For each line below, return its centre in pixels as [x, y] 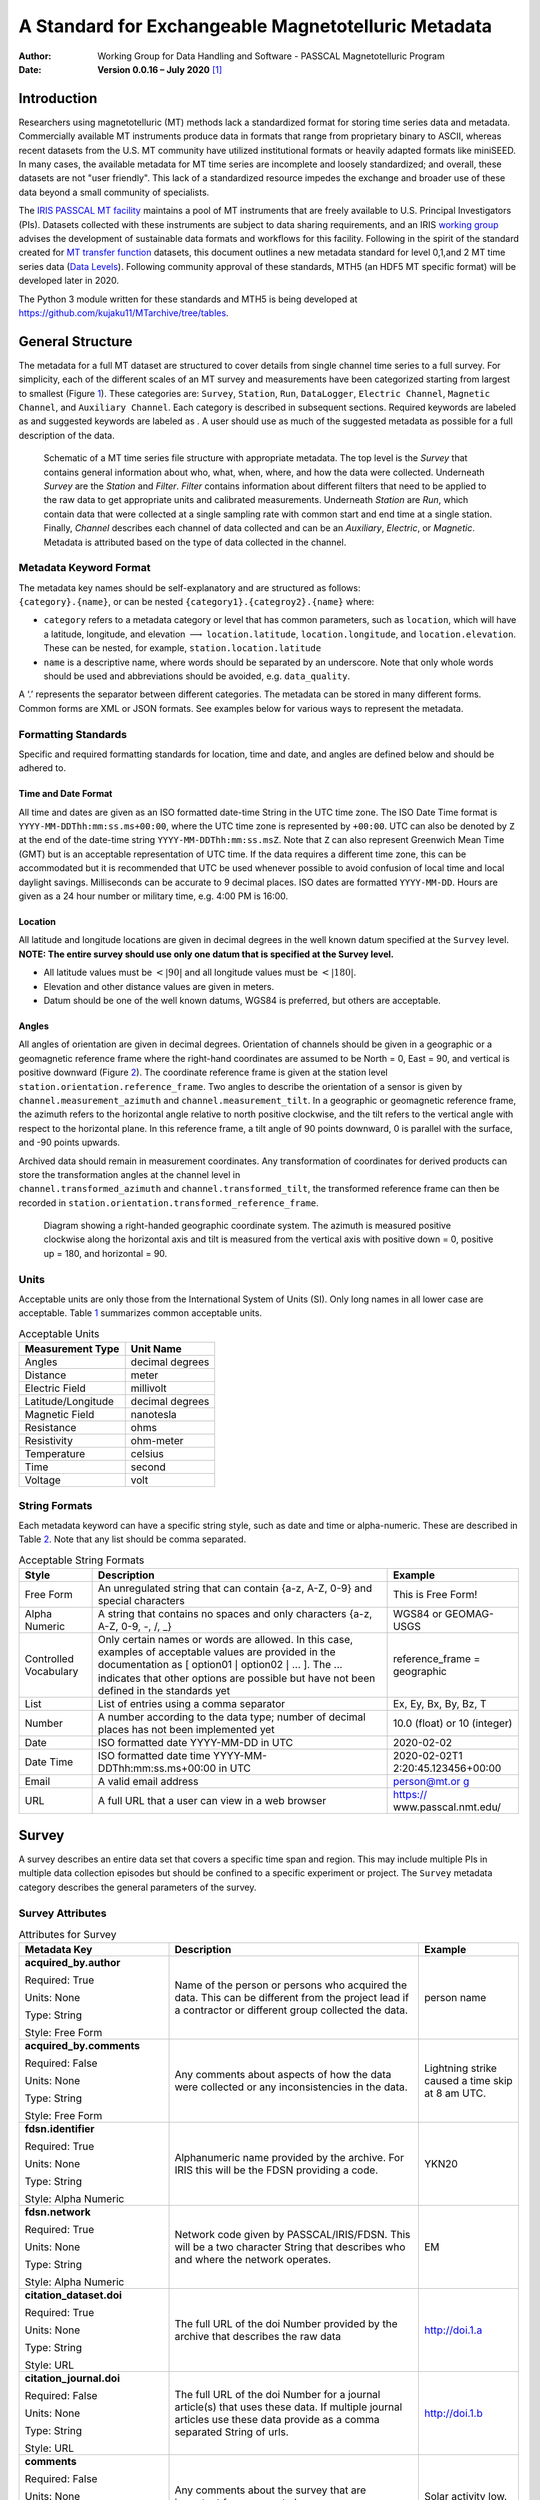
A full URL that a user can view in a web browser [212, 1801]
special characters [141, 1601]
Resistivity [49, 1441]
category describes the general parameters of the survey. [137, 1887]
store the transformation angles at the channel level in [129, 1174]
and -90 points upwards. [69, 1142]
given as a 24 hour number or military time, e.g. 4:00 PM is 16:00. [153, 896]
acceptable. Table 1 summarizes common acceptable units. [140, 1313]
